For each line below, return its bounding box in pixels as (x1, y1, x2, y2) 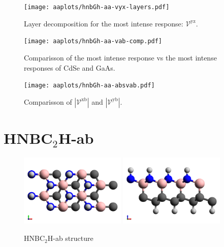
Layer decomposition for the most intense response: (24, 18, 183, 28)
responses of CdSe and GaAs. (24, 62, 115, 73)
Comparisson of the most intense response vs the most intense (24, 52, 217, 63)
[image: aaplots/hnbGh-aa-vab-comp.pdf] (24, 38, 163, 45)
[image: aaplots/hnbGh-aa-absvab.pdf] (24, 82, 155, 89)
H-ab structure (47, 233, 93, 243)
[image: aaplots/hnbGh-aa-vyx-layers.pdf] (24, 4, 170, 11)
